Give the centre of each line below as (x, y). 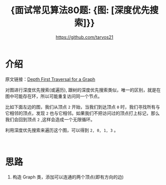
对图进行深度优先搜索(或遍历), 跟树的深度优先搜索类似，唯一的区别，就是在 (83, 90)
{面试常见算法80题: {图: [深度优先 (80, 10)
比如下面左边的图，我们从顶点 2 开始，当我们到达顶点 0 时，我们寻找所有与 (83, 107)
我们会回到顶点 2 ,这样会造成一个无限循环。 (50, 119)
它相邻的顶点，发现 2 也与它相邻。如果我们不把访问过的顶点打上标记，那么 (82, 113)
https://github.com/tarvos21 (85, 37)
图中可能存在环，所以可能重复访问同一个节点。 (54, 96)
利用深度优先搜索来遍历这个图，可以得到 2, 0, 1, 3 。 (62, 130)
